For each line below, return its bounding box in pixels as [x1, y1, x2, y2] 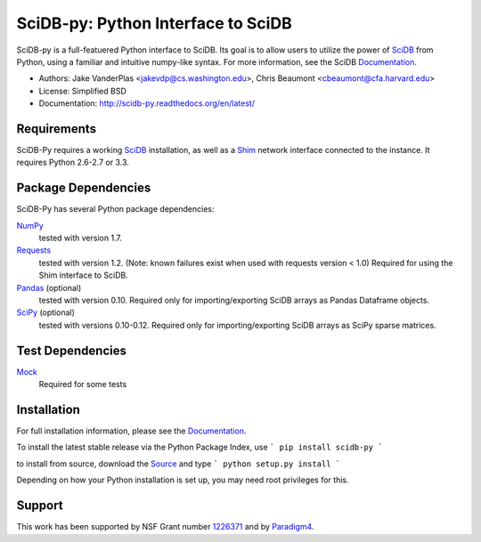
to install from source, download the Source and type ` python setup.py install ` [16, 458, 341, 469]
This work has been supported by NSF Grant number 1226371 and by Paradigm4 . [16, 522, 314, 532]
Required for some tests [38, 379, 127, 390]
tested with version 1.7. [38, 232, 122, 244]
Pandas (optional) [16, 282, 82, 293]
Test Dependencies [16, 343, 126, 358]
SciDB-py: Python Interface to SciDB [16, 13, 293, 33]
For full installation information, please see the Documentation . [16, 425, 247, 436]
